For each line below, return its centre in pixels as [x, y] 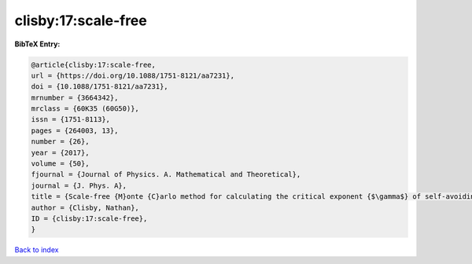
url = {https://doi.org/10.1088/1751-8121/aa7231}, [133, 75]
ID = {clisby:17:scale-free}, [89, 219]
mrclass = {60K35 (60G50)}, [85, 109]
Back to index [37, 250]
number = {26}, [60, 142]
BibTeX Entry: [37, 44]
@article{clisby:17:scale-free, [94, 64]
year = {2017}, [60, 152]
